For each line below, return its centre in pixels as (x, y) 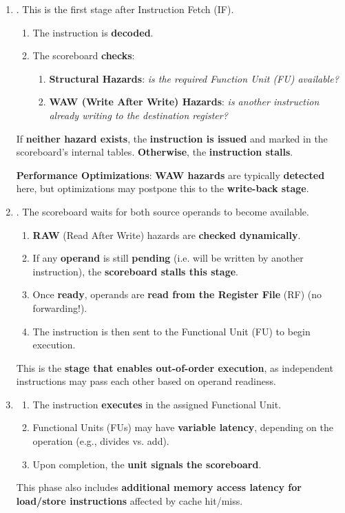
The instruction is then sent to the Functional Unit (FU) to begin (171, 331)
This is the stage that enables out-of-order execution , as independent (175, 367)
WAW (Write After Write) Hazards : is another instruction (184, 102)
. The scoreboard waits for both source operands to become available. (163, 211)
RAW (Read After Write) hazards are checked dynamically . (167, 234)
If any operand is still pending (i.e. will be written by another (168, 258)
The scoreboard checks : (84, 55)
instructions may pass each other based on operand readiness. (146, 381)
